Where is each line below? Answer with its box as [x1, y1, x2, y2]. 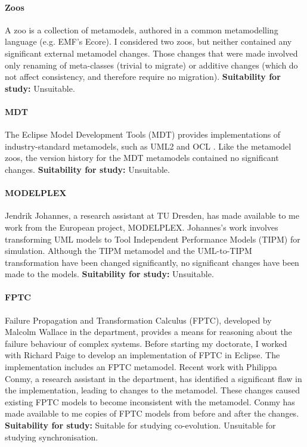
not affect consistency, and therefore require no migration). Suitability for [5, 70, 281, 83]
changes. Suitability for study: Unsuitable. [5, 163, 170, 175]
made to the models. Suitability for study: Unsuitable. [5, 268, 214, 280]
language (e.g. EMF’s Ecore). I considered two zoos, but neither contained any [5, 35, 292, 48]
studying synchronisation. [5, 430, 98, 443]
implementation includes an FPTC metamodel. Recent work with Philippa [5, 361, 277, 373]
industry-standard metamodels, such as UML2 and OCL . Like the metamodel [5, 139, 292, 152]
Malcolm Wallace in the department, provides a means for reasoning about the [5, 325, 292, 338]
